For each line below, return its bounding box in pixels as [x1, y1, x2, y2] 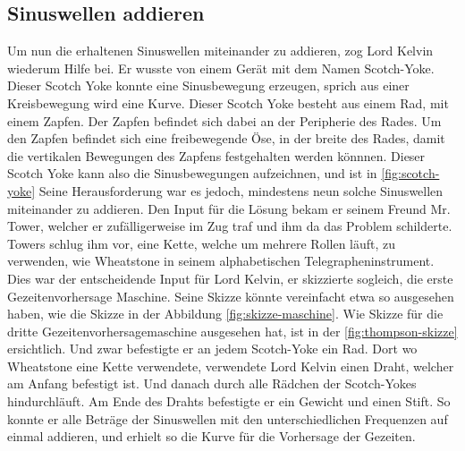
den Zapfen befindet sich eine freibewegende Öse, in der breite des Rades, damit [7, 129, 445, 148]
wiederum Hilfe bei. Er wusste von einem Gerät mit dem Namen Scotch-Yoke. [7, 58, 435, 77]
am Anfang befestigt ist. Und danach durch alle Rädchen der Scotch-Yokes [7, 374, 417, 393]
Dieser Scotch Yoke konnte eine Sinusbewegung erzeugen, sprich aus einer [7, 76, 410, 95]
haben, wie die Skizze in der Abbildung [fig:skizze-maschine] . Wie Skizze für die [7, 304, 444, 323]
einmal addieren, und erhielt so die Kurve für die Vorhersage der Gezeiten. [7, 427, 416, 446]
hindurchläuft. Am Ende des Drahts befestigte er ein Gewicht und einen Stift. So [7, 392, 451, 411]
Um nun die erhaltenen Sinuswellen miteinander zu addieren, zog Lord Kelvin [7, 41, 434, 60]
